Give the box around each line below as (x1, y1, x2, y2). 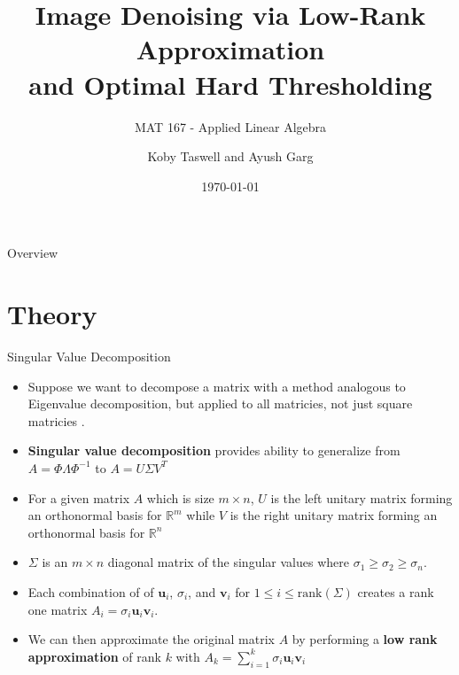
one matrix (27, 600, 88, 618)
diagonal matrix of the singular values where (107, 553, 349, 571)
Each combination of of (27, 582, 154, 601)
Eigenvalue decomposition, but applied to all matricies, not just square (27, 394, 413, 413)
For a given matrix (27, 488, 130, 507)
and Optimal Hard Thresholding (28, 66, 432, 102)
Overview (7, 244, 58, 262)
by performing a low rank (292, 630, 438, 648)
